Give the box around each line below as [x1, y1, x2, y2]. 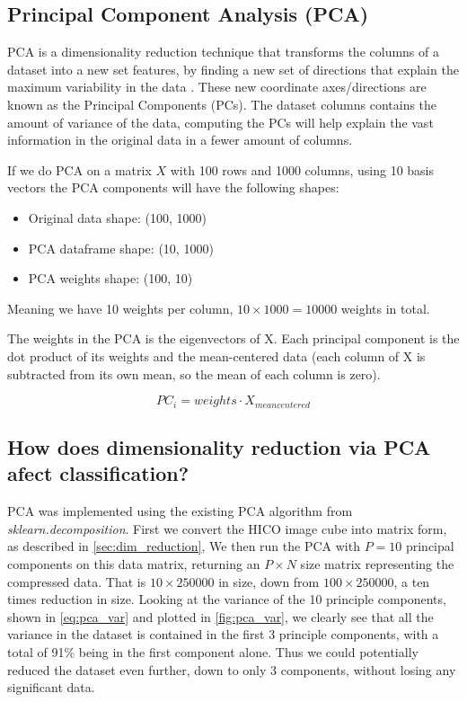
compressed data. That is [7, 572, 146, 591]
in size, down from [218, 572, 320, 591]
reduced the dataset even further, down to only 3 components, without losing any [7, 660, 456, 679]
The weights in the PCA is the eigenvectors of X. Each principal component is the [7, 329, 460, 348]
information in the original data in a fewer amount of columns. [7, 130, 353, 149]
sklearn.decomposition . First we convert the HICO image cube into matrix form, [7, 519, 447, 538]
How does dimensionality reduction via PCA [7, 432, 431, 460]
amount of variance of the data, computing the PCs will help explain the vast [7, 112, 434, 131]
